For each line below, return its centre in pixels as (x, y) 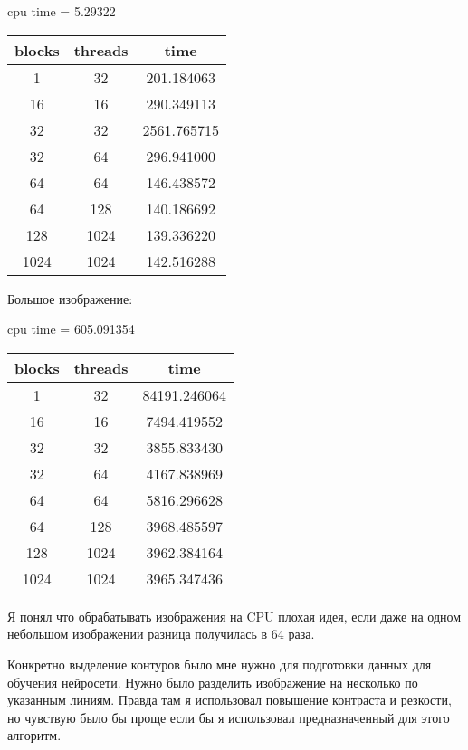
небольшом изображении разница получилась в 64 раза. (161, 634)
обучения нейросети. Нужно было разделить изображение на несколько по (213, 682)
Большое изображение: (70, 298)
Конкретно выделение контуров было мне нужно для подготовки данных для (220, 664)
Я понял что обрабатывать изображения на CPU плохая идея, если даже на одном (234, 616)
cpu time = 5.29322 (62, 11)
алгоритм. (34, 735)
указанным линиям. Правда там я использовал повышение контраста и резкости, (229, 700)
